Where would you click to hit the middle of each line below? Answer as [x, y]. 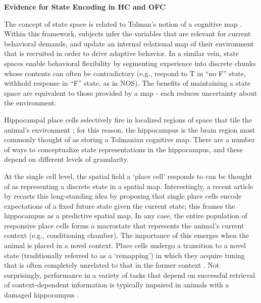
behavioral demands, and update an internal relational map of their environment [129, 43]
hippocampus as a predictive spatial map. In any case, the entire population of [126, 216]
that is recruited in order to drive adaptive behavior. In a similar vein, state [121, 53]
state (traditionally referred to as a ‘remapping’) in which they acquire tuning [124, 255]
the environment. [30, 103]
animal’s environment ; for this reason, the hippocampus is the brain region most [129, 129]
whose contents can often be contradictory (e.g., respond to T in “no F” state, [125, 73]
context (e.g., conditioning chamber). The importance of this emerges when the [127, 235]
